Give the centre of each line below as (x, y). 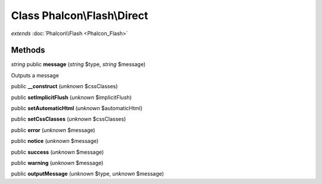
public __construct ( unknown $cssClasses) (64, 86)
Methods (28, 50)
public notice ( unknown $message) (55, 141)
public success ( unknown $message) (58, 152)
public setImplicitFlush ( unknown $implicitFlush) (72, 97)
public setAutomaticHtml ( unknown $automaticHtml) (77, 108)
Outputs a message (35, 75)
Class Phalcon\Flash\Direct (80, 15)
